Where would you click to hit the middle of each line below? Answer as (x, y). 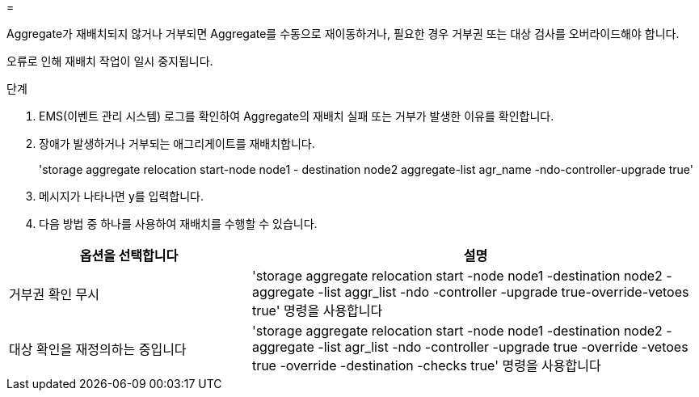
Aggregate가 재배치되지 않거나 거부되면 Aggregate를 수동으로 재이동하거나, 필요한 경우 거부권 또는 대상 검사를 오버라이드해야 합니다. (343, 34)
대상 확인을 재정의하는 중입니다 (98, 349)
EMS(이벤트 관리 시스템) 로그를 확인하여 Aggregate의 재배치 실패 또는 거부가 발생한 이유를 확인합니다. (297, 116)
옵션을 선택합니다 (129, 256)
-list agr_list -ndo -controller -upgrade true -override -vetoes (503, 347)
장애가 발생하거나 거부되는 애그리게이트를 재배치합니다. (177, 144)
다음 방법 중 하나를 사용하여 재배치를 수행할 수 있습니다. (178, 224)
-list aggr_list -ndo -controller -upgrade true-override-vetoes (503, 292)
